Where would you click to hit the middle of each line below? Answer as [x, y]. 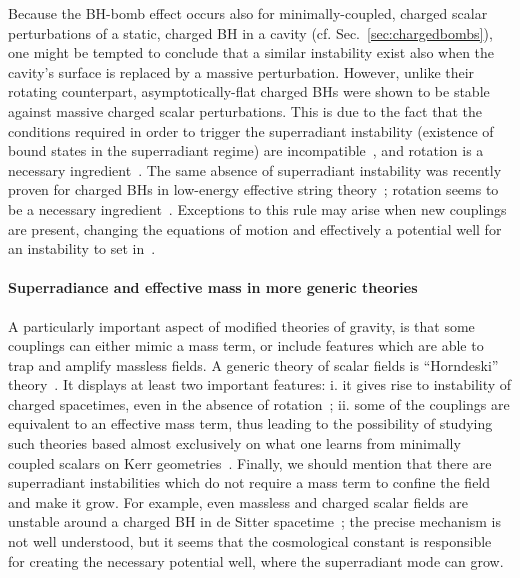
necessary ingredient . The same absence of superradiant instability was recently [255, 169]
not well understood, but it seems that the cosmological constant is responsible [250, 541]
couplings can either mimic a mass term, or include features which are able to [246, 345]
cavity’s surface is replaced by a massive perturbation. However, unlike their [241, 71]
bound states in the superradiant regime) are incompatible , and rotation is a [246, 150]
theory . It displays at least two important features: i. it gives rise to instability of [260, 384]
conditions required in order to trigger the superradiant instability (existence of [251, 130]
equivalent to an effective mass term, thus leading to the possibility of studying [250, 423]
